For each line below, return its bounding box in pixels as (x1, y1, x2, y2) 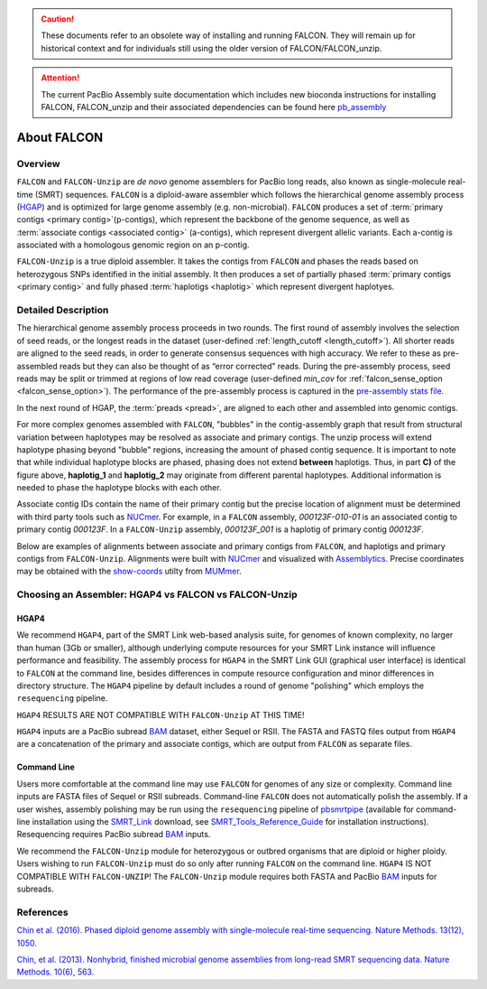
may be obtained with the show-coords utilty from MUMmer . (16, 565, 243, 577)
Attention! (41, 72, 80, 83)
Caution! (41, 14, 75, 24)
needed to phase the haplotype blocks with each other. (16, 482, 222, 493)
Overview (16, 157, 60, 170)
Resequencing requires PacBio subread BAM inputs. (16, 829, 211, 840)
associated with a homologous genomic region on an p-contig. (16, 239, 250, 250)
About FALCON (16, 129, 104, 145)
